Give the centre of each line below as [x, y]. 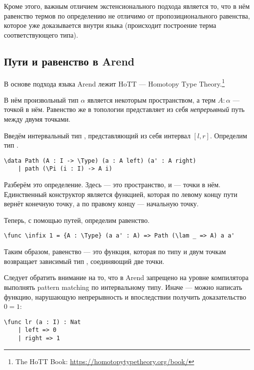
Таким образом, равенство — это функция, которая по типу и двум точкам [115, 251]
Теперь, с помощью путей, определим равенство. [77, 220]
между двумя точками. [37, 119]
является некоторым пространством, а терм [151, 99]
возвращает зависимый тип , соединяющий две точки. [84, 261]
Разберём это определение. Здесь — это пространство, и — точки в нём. [112, 185]
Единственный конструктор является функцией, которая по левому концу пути [121, 194]
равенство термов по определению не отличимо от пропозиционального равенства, [127, 15]
